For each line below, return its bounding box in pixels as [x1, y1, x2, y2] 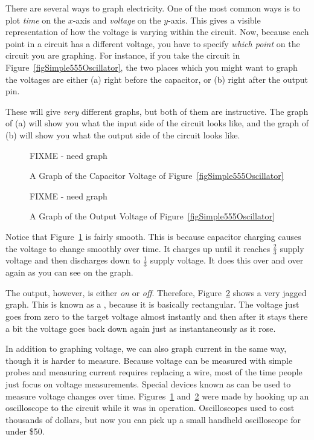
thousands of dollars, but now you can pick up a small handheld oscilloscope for [5, 413, 301, 425]
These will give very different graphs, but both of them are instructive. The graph [5, 105, 309, 117]
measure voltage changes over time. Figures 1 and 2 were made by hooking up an [5, 389, 309, 402]
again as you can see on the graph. [5, 266, 133, 279]
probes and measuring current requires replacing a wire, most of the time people [5, 366, 303, 378]
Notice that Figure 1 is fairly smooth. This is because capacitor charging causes [5, 230, 301, 242]
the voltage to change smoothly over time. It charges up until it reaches [5, 242, 271, 254]
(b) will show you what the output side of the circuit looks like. [5, 128, 240, 141]
